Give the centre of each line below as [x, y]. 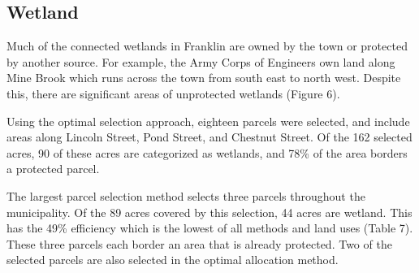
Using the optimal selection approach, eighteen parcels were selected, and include [208, 121]
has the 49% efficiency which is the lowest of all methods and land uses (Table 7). [210, 228]
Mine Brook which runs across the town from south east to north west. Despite [204, 78]
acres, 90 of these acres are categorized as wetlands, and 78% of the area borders [207, 152]
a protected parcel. [53, 169]
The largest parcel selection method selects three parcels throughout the [186, 195]
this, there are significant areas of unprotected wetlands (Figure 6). [173, 93]
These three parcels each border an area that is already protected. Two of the [199, 243]
